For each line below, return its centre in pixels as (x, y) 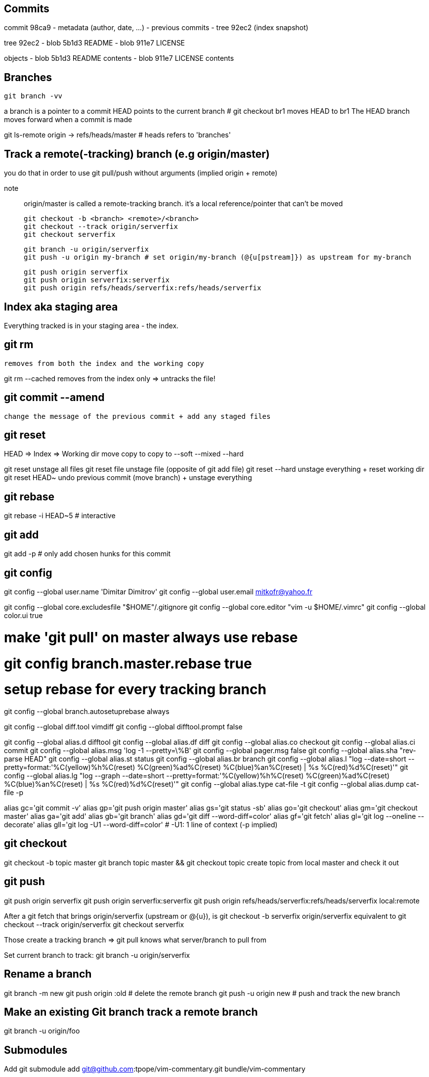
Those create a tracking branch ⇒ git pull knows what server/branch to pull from (135, 940)
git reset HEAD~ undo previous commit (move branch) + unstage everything (128, 478)
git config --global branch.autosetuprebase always (87, 712)
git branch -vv (33, 96)
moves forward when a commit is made (68, 120)
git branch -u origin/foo (42, 1031)
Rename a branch (48, 974)
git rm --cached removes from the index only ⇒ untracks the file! (110, 378)
